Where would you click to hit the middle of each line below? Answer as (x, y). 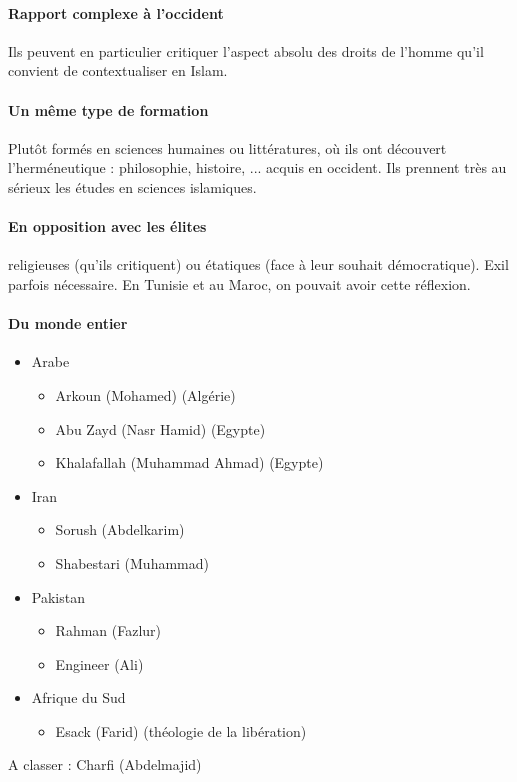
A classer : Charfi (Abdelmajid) (105, 764)
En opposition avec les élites (107, 226)
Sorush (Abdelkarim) (120, 529)
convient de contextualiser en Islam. (118, 70)
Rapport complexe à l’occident (116, 12)
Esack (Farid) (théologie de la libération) (181, 730)
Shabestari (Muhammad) (132, 562)
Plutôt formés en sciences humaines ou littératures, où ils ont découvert (227, 147)
